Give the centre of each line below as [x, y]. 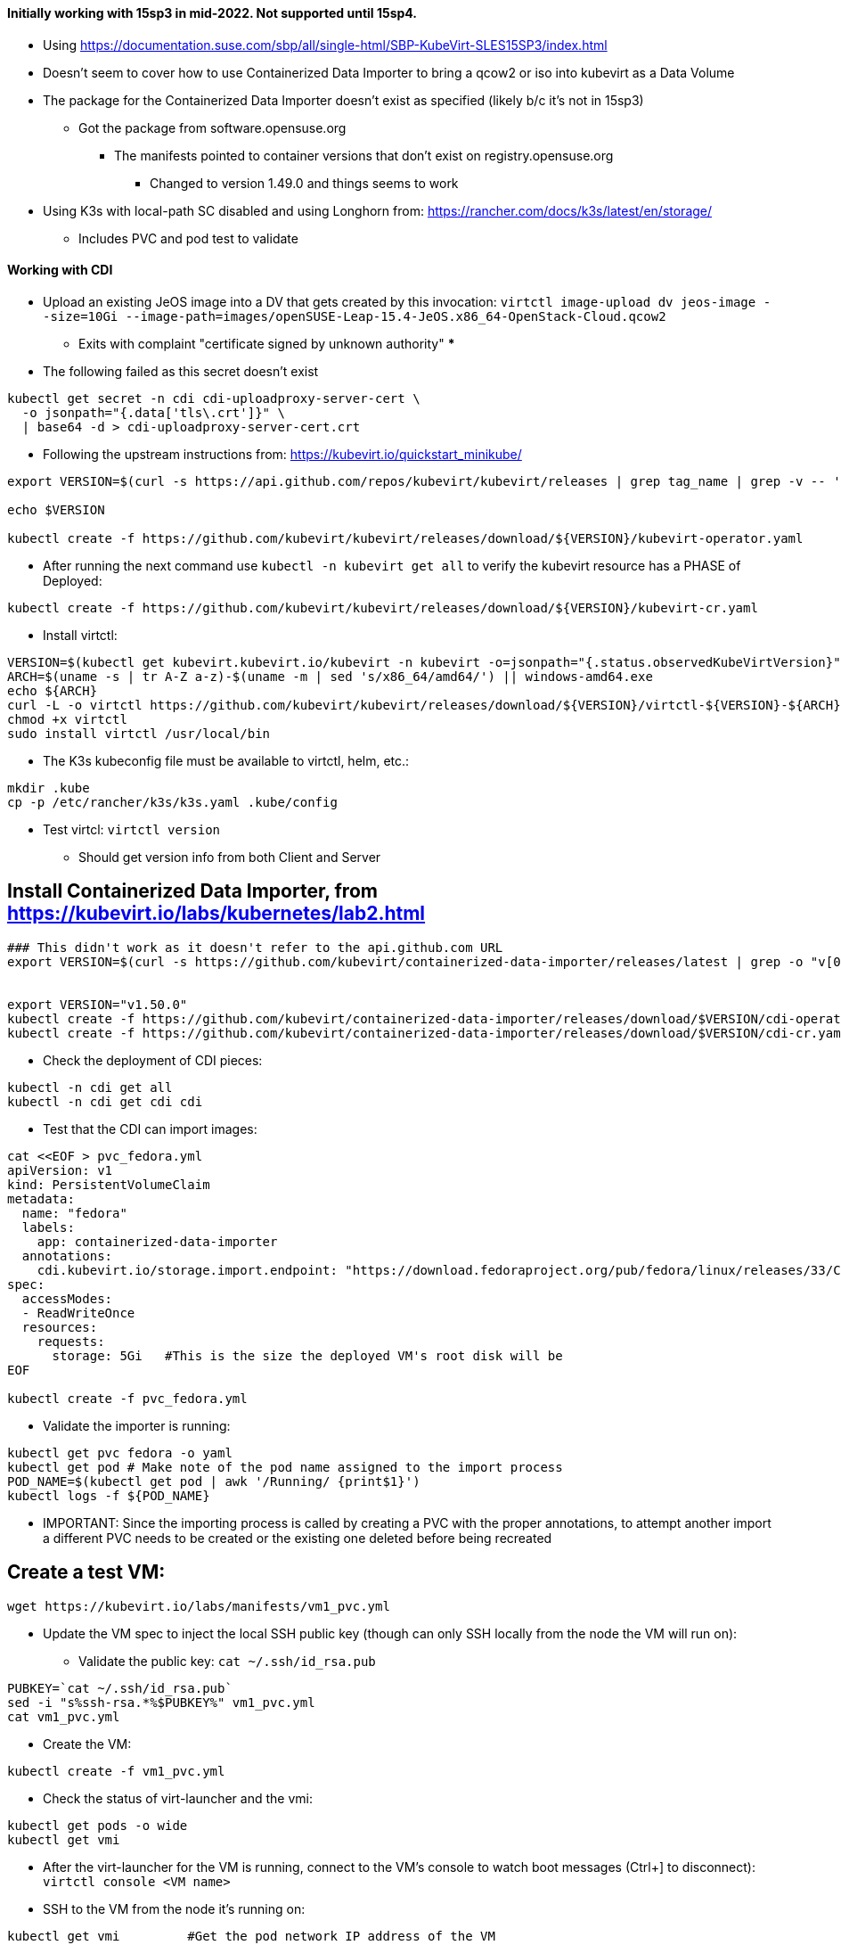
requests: [71, 1341]
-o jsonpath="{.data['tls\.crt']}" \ [153, 412]
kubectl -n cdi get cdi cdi [105, 1101]
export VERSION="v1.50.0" [98, 1004]
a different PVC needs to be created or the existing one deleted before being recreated [298, 1538]
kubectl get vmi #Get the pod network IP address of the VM [251, 1936]
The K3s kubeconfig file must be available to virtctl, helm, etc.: [226, 760]
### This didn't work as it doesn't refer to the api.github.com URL [255, 947]
